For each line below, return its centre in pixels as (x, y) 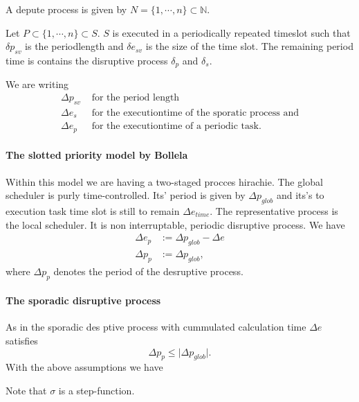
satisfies (22, 341)
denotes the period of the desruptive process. (148, 271)
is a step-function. (96, 391)
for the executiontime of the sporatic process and (195, 113)
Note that (26, 391)
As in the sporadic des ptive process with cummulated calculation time (156, 327)
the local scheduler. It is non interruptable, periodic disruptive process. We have (175, 224)
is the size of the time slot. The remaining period (249, 46)
